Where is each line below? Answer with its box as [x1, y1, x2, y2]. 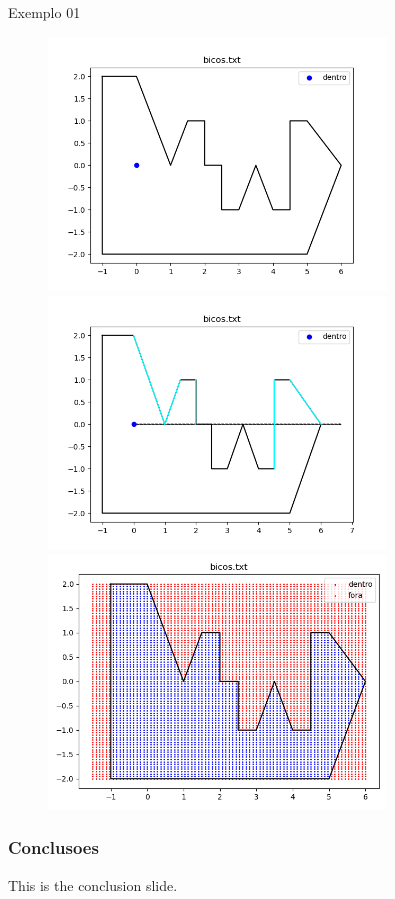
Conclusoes [8, 835, 99, 860]
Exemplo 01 [8, 2, 81, 22]
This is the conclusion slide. [8, 874, 178, 895]
